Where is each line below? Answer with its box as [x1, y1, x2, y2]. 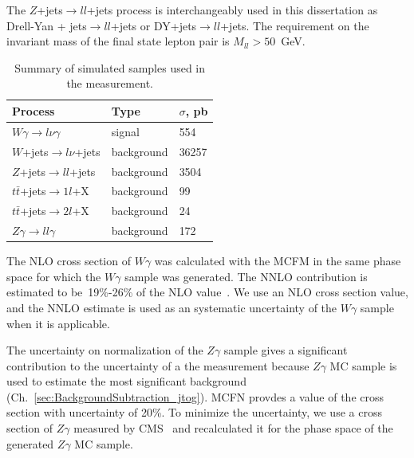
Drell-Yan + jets [6, 17, 87, 33]
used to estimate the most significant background [6, 373, 246, 389]
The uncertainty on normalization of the [6, 342, 203, 358]
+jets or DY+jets [110, 17, 197, 33]
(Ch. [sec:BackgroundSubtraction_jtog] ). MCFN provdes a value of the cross [6, 388, 384, 405]
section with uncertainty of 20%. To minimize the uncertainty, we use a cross [6, 404, 382, 421]
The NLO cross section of [6, 252, 131, 269]
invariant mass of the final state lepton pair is [6, 33, 230, 49]
